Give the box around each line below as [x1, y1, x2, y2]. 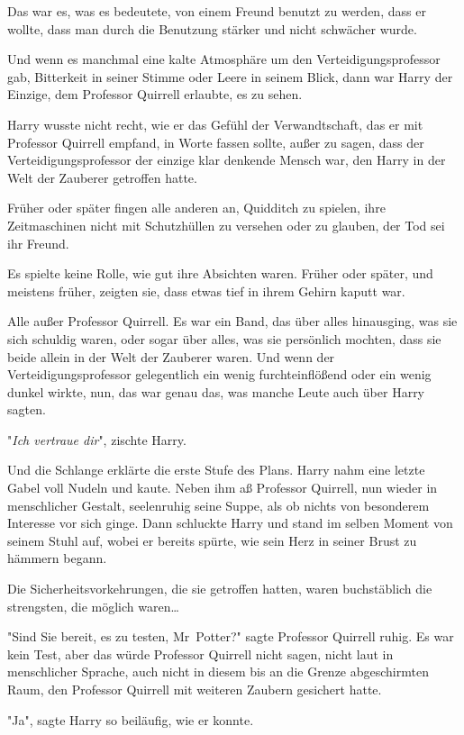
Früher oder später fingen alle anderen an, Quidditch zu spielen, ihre [7, 198, 386, 217]
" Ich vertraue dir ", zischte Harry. [7, 430, 187, 449]
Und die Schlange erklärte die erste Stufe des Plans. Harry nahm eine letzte [7, 460, 425, 479]
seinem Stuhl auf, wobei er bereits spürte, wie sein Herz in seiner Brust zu [7, 531, 417, 549]
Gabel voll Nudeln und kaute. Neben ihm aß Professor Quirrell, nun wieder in [7, 478, 438, 497]
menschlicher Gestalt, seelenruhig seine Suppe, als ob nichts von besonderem [7, 495, 430, 514]
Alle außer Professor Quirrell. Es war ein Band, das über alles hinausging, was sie [7, 312, 458, 331]
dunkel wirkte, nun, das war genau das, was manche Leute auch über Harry [7, 382, 425, 401]
